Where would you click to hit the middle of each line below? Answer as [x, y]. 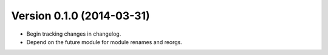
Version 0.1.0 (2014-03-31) [80, 16]
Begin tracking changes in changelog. [74, 34]
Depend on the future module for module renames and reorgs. [104, 42]
